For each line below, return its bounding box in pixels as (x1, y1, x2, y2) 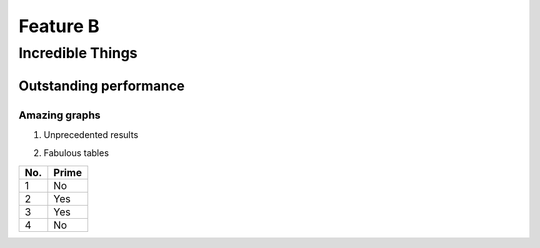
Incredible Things (18, 44, 138, 62)
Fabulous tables (43, 147, 110, 159)
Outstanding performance (18, 77, 185, 94)
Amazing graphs (18, 108, 101, 122)
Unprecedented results (43, 128, 139, 140)
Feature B (18, 15, 100, 37)
